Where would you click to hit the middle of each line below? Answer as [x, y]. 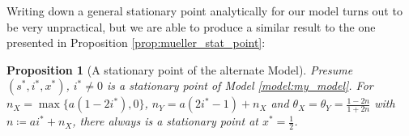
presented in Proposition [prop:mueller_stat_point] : [136, 42]
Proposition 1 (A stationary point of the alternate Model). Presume [180, 69]
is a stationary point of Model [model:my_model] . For [240, 85]
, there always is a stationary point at [165, 121]
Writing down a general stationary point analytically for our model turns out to [204, 11]
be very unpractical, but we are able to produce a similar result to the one [191, 26]
